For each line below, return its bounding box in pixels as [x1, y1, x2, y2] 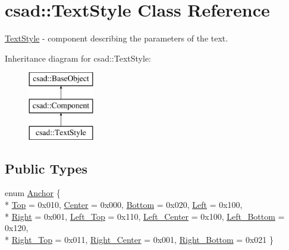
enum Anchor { [5, 187, 61, 199]
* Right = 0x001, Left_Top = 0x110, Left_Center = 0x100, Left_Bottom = [5, 210, 285, 222]
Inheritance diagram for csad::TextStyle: [5, 52, 151, 64]
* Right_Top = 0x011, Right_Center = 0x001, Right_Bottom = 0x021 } [5, 233, 274, 245]
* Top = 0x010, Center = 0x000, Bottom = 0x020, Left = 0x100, [5, 198, 243, 211]
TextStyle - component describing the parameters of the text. [5, 32, 228, 44]
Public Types [5, 159, 88, 177]
